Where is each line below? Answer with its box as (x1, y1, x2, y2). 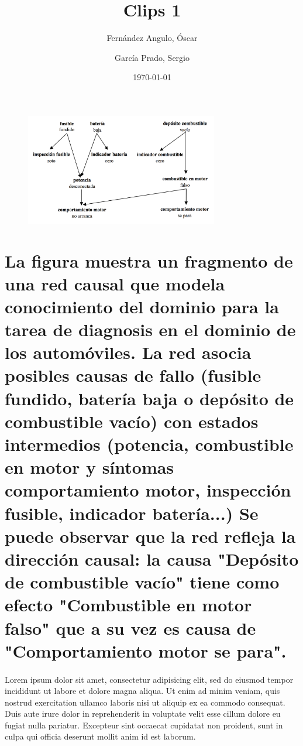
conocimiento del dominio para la (5, 294, 279, 318)
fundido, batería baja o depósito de (5, 386, 294, 410)
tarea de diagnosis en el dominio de (5, 317, 296, 341)
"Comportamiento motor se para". (5, 638, 287, 662)
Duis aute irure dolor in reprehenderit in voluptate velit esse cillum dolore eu (5, 707, 281, 720)
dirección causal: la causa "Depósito (5, 546, 299, 570)
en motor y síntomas (5, 455, 174, 479)
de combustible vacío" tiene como (5, 570, 280, 594)
